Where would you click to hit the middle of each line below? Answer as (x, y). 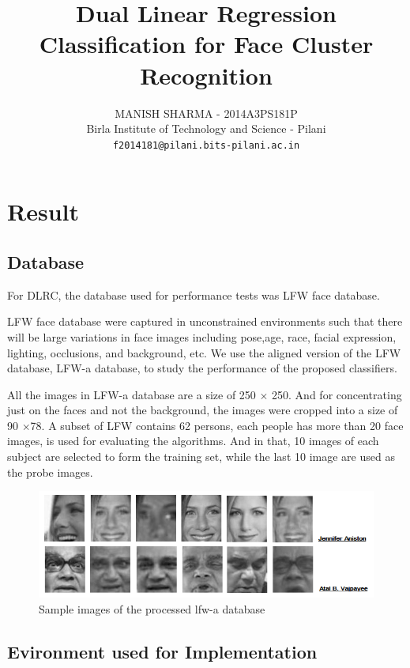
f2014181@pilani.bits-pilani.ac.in (206, 145)
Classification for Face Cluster (206, 44)
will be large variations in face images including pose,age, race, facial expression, (202, 336)
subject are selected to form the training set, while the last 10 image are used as (201, 457)
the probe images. (50, 472)
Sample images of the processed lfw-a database (152, 608)
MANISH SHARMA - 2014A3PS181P (206, 113)
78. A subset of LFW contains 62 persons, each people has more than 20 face (217, 425)
